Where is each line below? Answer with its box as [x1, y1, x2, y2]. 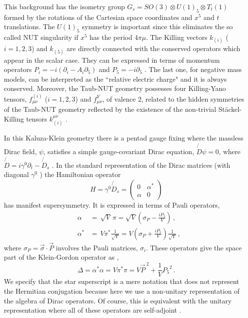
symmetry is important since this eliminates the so [82, 21, 233, 32]
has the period [89, 32, 133, 42]
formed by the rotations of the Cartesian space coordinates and [4, 12, 193, 22]
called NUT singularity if [4, 32, 78, 42]
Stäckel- [218, 104, 242, 114]
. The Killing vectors [146, 32, 208, 42]
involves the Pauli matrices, [56, 242, 138, 252]
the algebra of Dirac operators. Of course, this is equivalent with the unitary [4, 295, 232, 305]
